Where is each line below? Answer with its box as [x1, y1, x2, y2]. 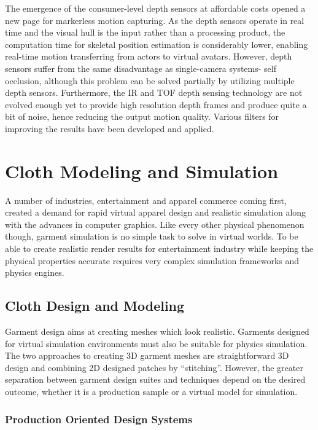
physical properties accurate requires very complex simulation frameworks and [5, 254, 300, 267]
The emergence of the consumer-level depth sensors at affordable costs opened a [5, 2, 306, 14]
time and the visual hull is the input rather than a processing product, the [5, 26, 285, 39]
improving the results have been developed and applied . [5, 122, 214, 135]
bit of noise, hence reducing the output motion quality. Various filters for [5, 110, 279, 123]
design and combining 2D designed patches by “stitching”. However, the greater [5, 361, 303, 373]
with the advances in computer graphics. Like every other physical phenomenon [5, 217, 304, 230]
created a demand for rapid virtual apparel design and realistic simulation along [5, 206, 306, 219]
